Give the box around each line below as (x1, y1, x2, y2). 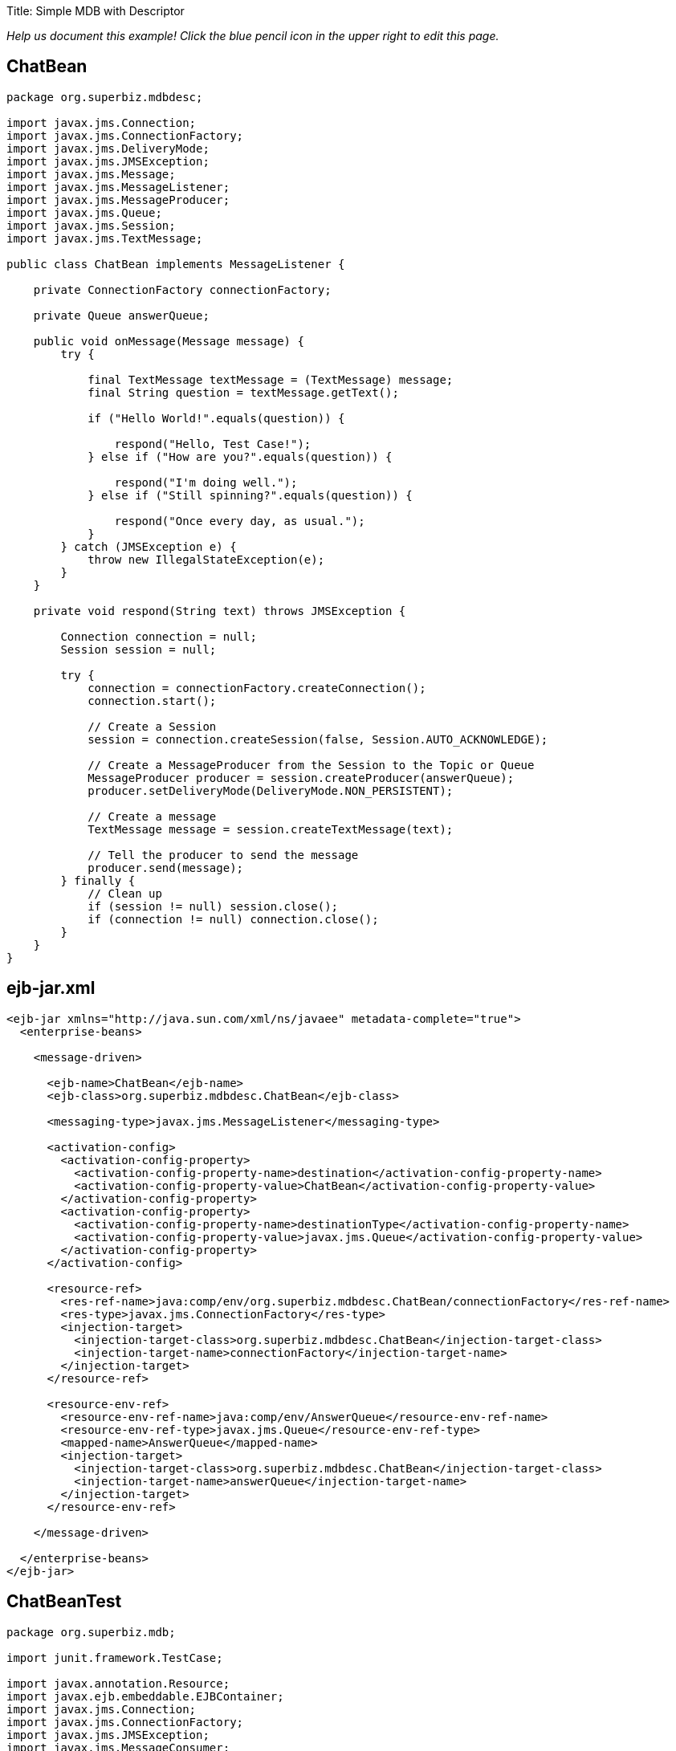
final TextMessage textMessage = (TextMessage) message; (88, 373, 454, 386)
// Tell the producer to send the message (88, 848, 359, 861)
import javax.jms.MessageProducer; (6, 193, 230, 206)
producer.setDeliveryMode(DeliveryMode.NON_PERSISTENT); (88, 784, 454, 797)
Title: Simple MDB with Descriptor (6, 4, 185, 18)
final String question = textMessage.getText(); (88, 385, 399, 399)
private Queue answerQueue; (33, 308, 210, 322)
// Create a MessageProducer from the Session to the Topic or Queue (88, 758, 535, 772)
